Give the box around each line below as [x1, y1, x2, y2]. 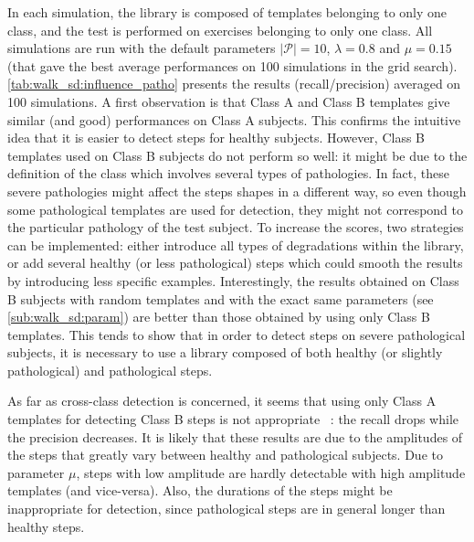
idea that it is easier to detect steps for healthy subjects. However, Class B [7, 128, 426, 147]
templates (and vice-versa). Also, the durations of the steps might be [7, 481, 393, 500]
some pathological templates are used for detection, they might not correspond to [7, 199, 463, 218]
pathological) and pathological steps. [7, 360, 213, 379]
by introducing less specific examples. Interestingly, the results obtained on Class [7, 271, 459, 290]
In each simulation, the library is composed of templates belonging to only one [7, 3, 448, 21]
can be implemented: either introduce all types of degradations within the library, [7, 235, 464, 254]
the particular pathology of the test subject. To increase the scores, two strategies [7, 218, 464, 237]
